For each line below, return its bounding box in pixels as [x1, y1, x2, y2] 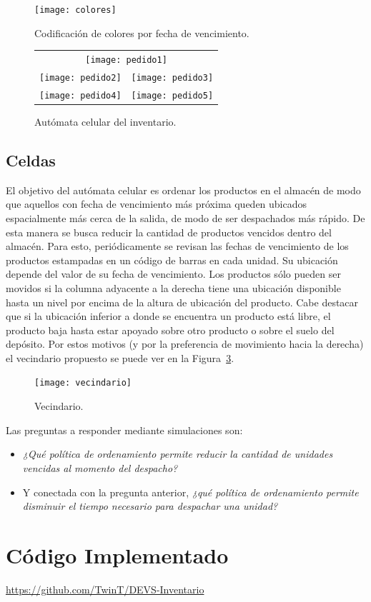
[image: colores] [34, 5, 117, 15]
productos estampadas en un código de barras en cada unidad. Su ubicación [6, 252, 338, 267]
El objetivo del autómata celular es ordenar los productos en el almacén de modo [6, 182, 361, 197]
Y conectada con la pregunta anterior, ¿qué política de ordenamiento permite [22, 484, 359, 499]
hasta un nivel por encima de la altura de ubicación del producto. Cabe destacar [6, 294, 359, 309]
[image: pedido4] [39, 90, 122, 101]
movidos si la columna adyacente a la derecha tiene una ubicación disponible [6, 280, 341, 295]
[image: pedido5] [131, 90, 214, 101]
